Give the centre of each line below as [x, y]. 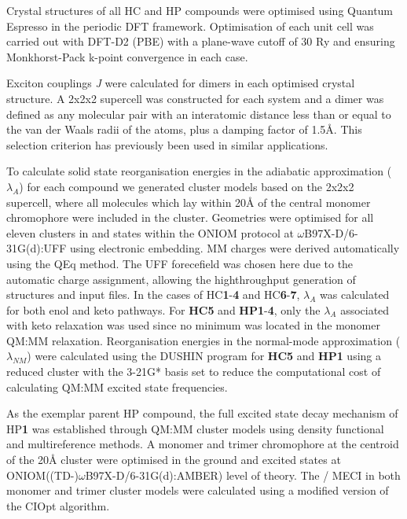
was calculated [355, 294]
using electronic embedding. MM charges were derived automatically [235, 248]
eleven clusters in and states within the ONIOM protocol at [150, 232]
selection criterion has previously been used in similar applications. [167, 144]
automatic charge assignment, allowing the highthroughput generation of [181, 279]
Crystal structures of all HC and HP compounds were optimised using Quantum [200, 10]
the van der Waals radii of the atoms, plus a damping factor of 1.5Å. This [184, 129]
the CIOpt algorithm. [58, 505]
